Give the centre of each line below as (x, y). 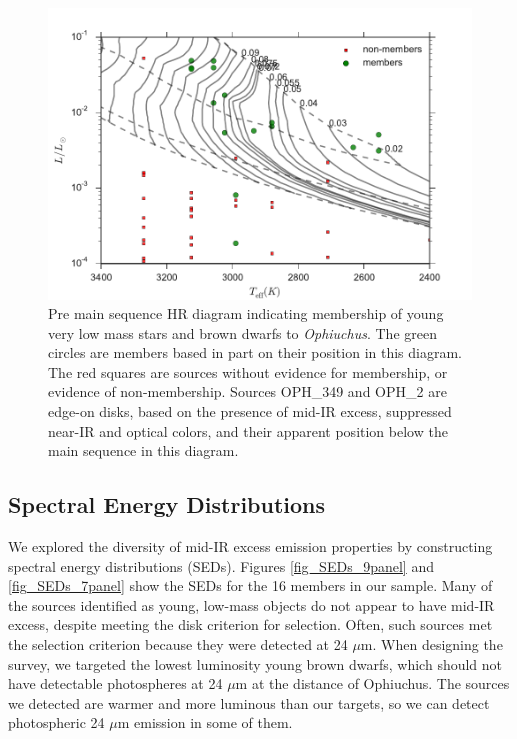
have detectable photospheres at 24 (115, 683)
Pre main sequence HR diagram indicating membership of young (246, 313)
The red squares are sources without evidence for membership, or (248, 371)
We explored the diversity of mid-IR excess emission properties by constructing (250, 546)
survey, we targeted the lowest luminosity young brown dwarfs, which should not (255, 663)
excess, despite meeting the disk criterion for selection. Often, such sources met (250, 624)
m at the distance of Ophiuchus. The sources (372, 683)
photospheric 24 (56, 722)
